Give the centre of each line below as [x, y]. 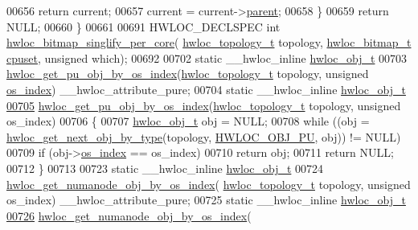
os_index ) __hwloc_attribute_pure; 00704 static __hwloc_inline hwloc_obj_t [206, 89]
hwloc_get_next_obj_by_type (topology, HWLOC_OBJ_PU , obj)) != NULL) [204, 136]
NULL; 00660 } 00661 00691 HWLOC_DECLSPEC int [143, 26]
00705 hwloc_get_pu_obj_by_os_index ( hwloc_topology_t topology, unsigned [204, 105]
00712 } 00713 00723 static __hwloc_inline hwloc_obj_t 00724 [165, 168]
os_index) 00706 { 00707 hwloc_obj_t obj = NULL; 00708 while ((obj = [188, 121]
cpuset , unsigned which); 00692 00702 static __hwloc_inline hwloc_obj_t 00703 [207, 57]
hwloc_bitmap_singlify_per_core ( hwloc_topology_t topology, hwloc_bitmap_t [209, 42]
